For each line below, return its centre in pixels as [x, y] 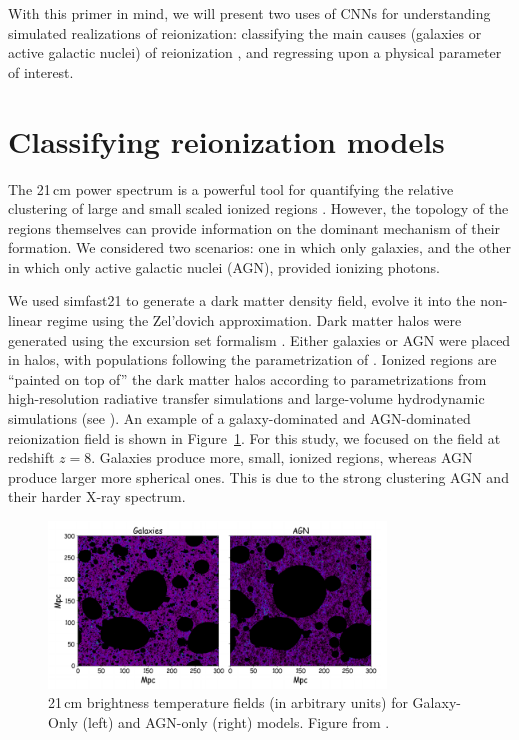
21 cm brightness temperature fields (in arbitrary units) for [228, 702]
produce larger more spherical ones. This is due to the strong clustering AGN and [258, 476]
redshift [31, 457]
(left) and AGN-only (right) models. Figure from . [236, 721]
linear [25, 320]
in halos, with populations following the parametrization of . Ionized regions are [252, 359]
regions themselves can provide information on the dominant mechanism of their [254, 227]
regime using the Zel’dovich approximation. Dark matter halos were [254, 320]
